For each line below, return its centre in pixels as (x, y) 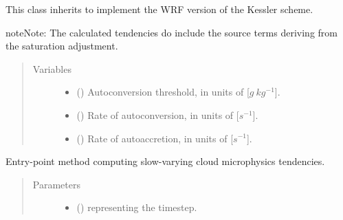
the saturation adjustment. (62, 46)
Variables (52, 68)
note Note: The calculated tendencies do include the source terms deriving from (171, 32)
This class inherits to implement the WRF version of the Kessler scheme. (159, 9)
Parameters (56, 184)
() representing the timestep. (137, 207)
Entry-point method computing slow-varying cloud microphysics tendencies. (165, 161)
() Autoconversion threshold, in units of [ (163, 92)
